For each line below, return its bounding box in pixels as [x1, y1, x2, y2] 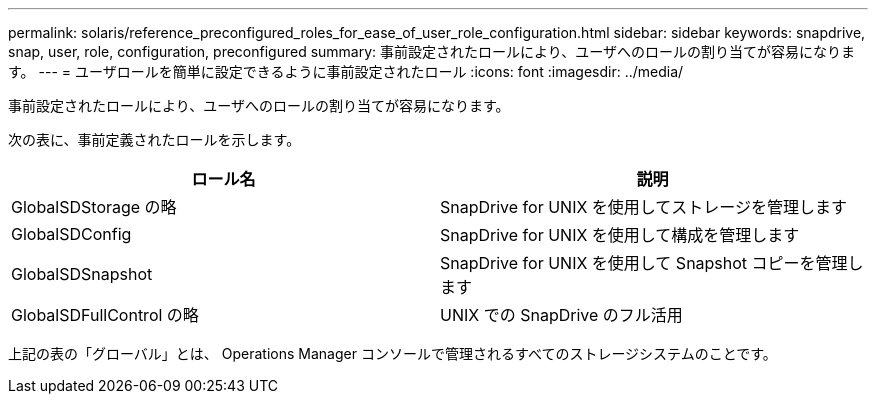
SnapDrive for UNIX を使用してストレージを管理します [440, 197, 848, 217]
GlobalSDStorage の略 [11, 197, 177, 217]
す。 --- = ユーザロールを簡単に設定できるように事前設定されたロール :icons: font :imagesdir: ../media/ [8, 63, 684, 80]
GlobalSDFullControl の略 [11, 305, 199, 325]
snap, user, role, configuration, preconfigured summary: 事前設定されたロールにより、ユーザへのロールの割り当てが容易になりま [8, 43, 855, 60]
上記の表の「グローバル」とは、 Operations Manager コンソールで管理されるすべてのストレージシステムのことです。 [8, 345, 777, 362]
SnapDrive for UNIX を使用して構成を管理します [440, 225, 800, 245]
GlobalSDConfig [11, 224, 132, 244]
